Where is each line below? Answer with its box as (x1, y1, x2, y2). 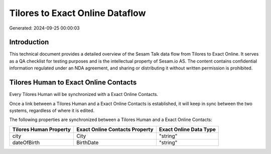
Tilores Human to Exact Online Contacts (9, 78, 137, 87)
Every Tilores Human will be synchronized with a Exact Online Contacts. (9, 91, 158, 97)
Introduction (9, 38, 49, 46)
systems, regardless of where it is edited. (9, 107, 95, 113)
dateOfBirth (12, 139, 40, 146)
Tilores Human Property (12, 125, 71, 132)
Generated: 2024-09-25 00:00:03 (9, 25, 80, 31)
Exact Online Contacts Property (76, 125, 154, 132)
